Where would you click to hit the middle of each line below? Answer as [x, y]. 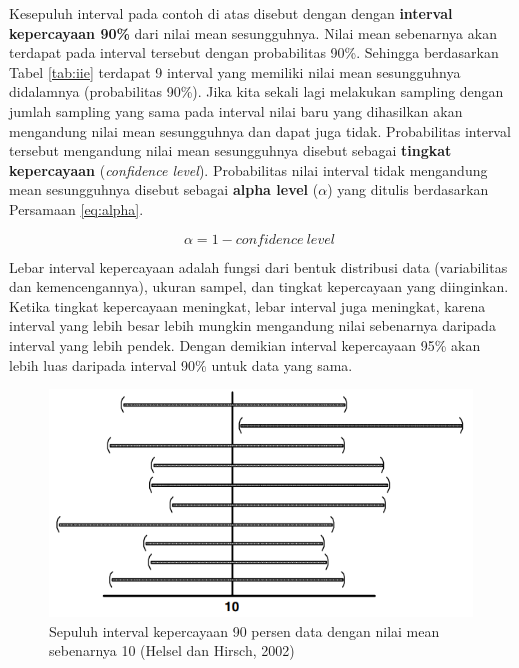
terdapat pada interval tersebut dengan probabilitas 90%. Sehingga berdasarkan [254, 52]
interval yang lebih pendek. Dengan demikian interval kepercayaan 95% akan [245, 344]
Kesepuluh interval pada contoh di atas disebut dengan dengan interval [231, 13]
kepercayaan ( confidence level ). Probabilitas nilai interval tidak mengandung [248, 169]
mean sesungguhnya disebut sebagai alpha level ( [164, 189]
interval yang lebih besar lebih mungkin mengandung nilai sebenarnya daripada [252, 325]
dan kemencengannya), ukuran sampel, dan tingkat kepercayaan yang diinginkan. [259, 286]
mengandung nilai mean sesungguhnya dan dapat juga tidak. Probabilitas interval [260, 130]
